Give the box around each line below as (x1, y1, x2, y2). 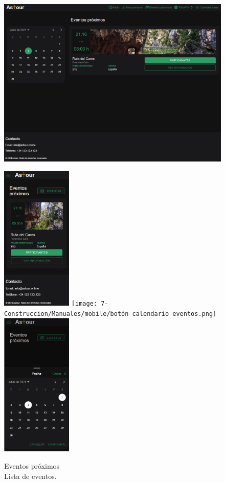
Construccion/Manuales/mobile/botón (4, 310, 129, 317)
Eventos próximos (4, 460, 60, 471)
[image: (71, 300, 97, 307)
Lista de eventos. (4, 470, 57, 481)
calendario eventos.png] (132, 310, 217, 317)
